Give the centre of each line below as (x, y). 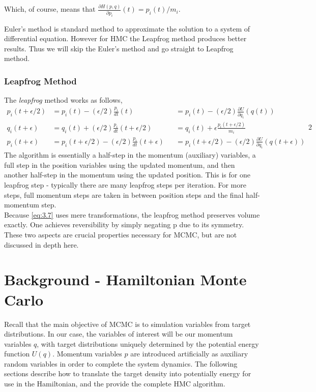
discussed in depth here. (41, 244)
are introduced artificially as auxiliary (189, 354)
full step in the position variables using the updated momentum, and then (120, 164)
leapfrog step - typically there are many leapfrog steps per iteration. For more (125, 185)
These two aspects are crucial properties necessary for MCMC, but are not (121, 235)
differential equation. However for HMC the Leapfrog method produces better (125, 38)
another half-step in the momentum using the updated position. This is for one (127, 175)
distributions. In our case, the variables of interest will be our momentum (119, 334)
